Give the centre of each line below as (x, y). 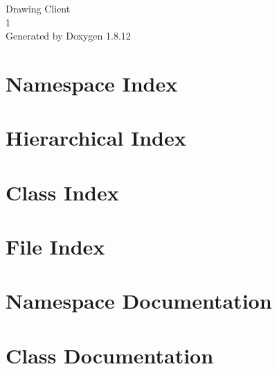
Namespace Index (92, 83)
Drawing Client (38, 8)
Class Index (62, 192)
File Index (55, 247)
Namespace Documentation (139, 301)
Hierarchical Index (96, 138)
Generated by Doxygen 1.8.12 (68, 36)
